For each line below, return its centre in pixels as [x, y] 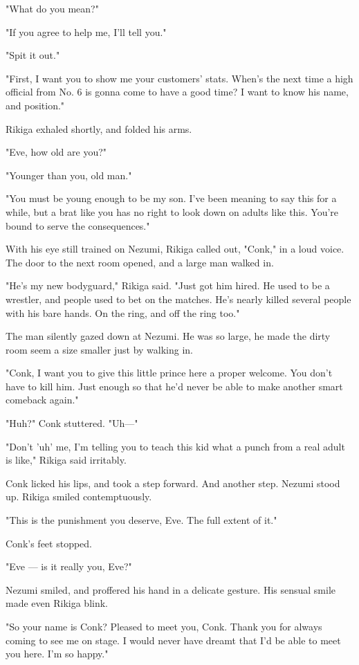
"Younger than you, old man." [69, 175]
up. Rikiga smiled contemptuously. [79, 497]
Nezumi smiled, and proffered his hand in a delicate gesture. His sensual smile [171, 589]
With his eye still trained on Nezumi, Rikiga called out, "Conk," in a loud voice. [175, 249]
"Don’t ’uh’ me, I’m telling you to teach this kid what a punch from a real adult [175, 446]
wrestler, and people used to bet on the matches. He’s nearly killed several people [178, 299]
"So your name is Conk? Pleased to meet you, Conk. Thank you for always [164, 626]
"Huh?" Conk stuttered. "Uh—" [72, 423]
